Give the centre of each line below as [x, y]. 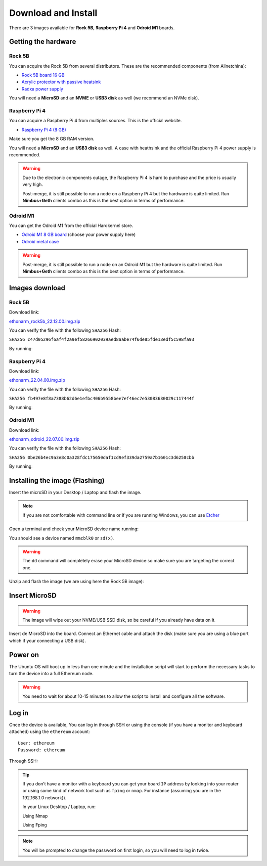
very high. [33, 184]
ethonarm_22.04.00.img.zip [37, 380]
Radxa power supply [43, 89]
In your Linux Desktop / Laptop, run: [59, 807]
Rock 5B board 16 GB [43, 75]
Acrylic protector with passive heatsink [61, 82]
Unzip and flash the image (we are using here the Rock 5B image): [77, 582]
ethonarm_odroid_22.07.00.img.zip [44, 439]
